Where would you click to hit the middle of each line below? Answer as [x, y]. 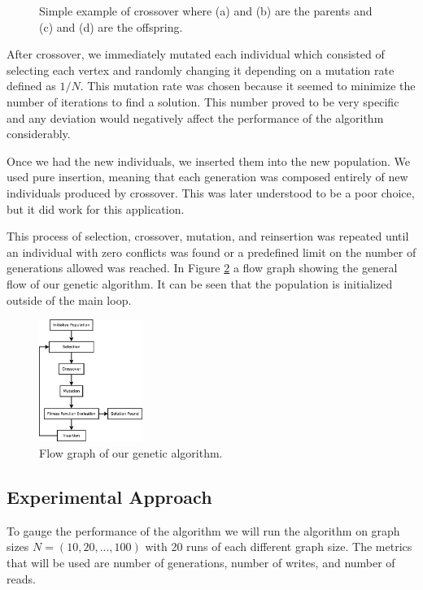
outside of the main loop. [69, 299]
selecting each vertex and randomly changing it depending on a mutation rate [201, 69]
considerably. [39, 134]
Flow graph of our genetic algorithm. [131, 453]
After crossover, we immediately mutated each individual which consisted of [196, 54]
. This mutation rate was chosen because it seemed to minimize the [248, 86]
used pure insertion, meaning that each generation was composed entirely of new [207, 177]
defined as [31, 86]
